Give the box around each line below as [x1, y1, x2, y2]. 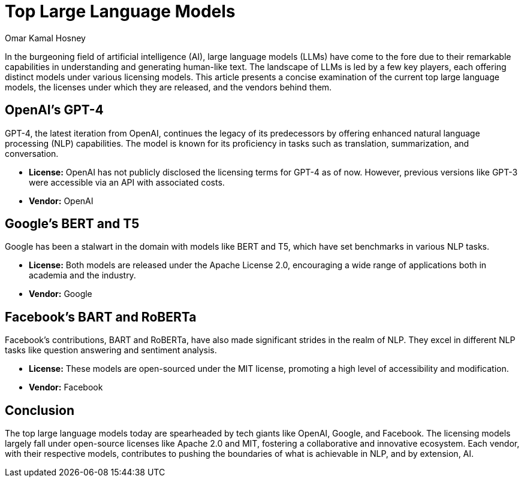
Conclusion [5, 402, 75, 418]
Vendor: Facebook [29, 382, 103, 393]
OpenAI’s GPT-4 [5, 102, 104, 118]
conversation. [5, 148, 59, 159]
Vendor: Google [29, 289, 92, 299]
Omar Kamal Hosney [5, 32, 86, 43]
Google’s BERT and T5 [5, 216, 140, 232]
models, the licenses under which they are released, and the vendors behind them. [5, 81, 332, 92]
